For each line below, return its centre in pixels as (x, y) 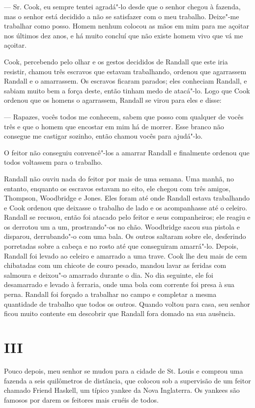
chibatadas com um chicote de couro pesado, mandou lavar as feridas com (115, 265)
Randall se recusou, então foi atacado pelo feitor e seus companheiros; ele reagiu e (127, 217)
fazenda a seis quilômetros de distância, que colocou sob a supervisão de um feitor (127, 380)
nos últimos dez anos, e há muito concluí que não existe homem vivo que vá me (124, 35)
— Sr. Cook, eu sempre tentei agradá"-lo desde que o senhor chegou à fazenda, (122, 6)
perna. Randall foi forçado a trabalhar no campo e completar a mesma (110, 294)
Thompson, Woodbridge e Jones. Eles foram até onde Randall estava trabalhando (127, 198)
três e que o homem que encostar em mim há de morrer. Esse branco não (114, 126)
